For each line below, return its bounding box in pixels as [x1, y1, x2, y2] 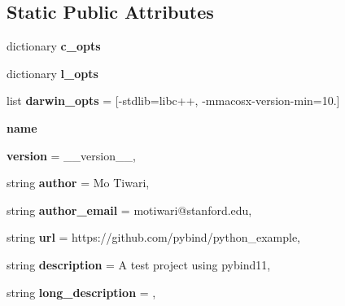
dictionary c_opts [7, 37, 101, 55]
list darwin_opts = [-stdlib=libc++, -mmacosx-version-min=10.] [7, 92, 340, 109]
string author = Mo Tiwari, [7, 174, 150, 191]
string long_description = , [7, 283, 156, 300]
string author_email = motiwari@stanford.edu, [7, 201, 252, 218]
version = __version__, [7, 146, 136, 164]
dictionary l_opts [7, 64, 98, 81]
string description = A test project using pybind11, [7, 256, 271, 273]
